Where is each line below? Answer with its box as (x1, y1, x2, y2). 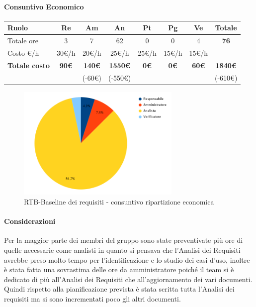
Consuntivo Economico (4, 1, 84, 11)
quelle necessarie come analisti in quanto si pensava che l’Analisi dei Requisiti (4, 244, 241, 255)
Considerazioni (4, 216, 56, 226)
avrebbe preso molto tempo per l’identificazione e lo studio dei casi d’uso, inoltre (4, 254, 250, 265)
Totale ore (7, 35, 38, 46)
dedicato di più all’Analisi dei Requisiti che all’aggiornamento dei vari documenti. (4, 274, 253, 284)
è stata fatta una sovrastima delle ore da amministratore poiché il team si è (4, 264, 234, 275)
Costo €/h (7, 47, 39, 58)
